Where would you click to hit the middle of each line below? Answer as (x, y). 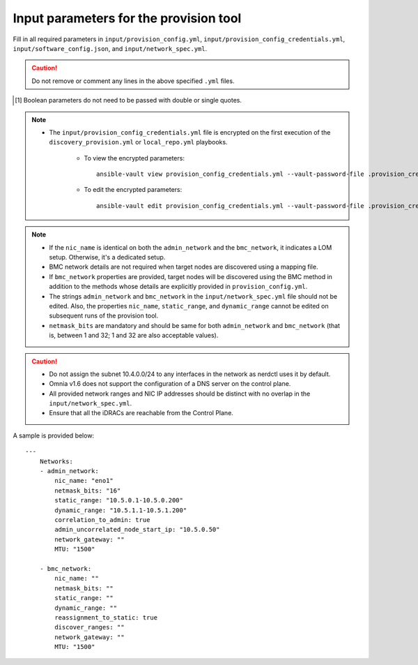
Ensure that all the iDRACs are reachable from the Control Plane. (141, 413)
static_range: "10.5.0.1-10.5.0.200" (119, 500)
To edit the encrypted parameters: (133, 190)
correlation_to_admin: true (102, 520)
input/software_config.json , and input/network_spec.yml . (110, 48)
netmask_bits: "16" (88, 491)
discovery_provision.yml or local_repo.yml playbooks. (138, 142)
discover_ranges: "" (90, 627)
